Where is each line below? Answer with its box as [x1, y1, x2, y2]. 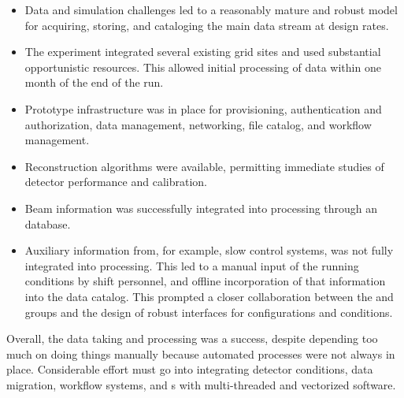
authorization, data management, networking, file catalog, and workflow [24, 116, 372, 132]
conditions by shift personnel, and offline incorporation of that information [24, 273, 386, 289]
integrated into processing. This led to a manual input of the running [24, 257, 359, 273]
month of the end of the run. [24, 74, 164, 91]
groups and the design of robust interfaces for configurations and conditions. [24, 303, 393, 320]
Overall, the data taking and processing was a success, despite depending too [6, 330, 378, 347]
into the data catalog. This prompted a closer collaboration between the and [24, 288, 394, 304]
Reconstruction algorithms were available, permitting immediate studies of [24, 158, 384, 174]
